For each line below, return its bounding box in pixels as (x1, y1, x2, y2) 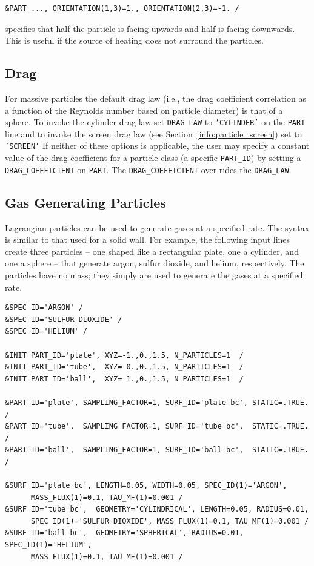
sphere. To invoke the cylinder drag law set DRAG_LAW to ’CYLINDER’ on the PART (5, 116, 306, 128)
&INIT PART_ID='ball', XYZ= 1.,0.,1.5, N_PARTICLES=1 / (5, 374, 244, 383)
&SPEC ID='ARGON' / (5, 303, 83, 312)
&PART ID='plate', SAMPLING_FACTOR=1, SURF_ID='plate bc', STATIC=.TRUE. (5, 398, 309, 407)
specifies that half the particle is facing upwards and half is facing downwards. (5, 22, 295, 35)
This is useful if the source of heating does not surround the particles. (5, 34, 264, 47)
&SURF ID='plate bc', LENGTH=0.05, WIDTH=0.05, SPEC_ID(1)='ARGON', (5, 481, 287, 490)
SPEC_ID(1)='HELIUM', (5, 541, 92, 550)
